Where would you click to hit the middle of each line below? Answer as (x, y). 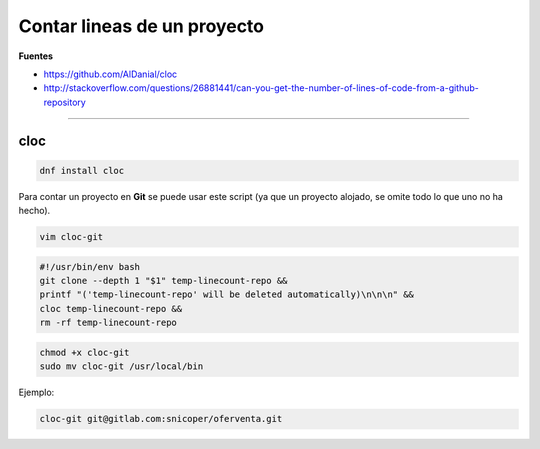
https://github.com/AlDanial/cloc (110, 74)
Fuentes (36, 56)
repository (65, 102)
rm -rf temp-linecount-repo (108, 323)
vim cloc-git (71, 237)
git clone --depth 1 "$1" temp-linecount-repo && (163, 281)
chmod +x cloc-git (84, 352)
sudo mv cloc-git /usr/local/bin (121, 366)
